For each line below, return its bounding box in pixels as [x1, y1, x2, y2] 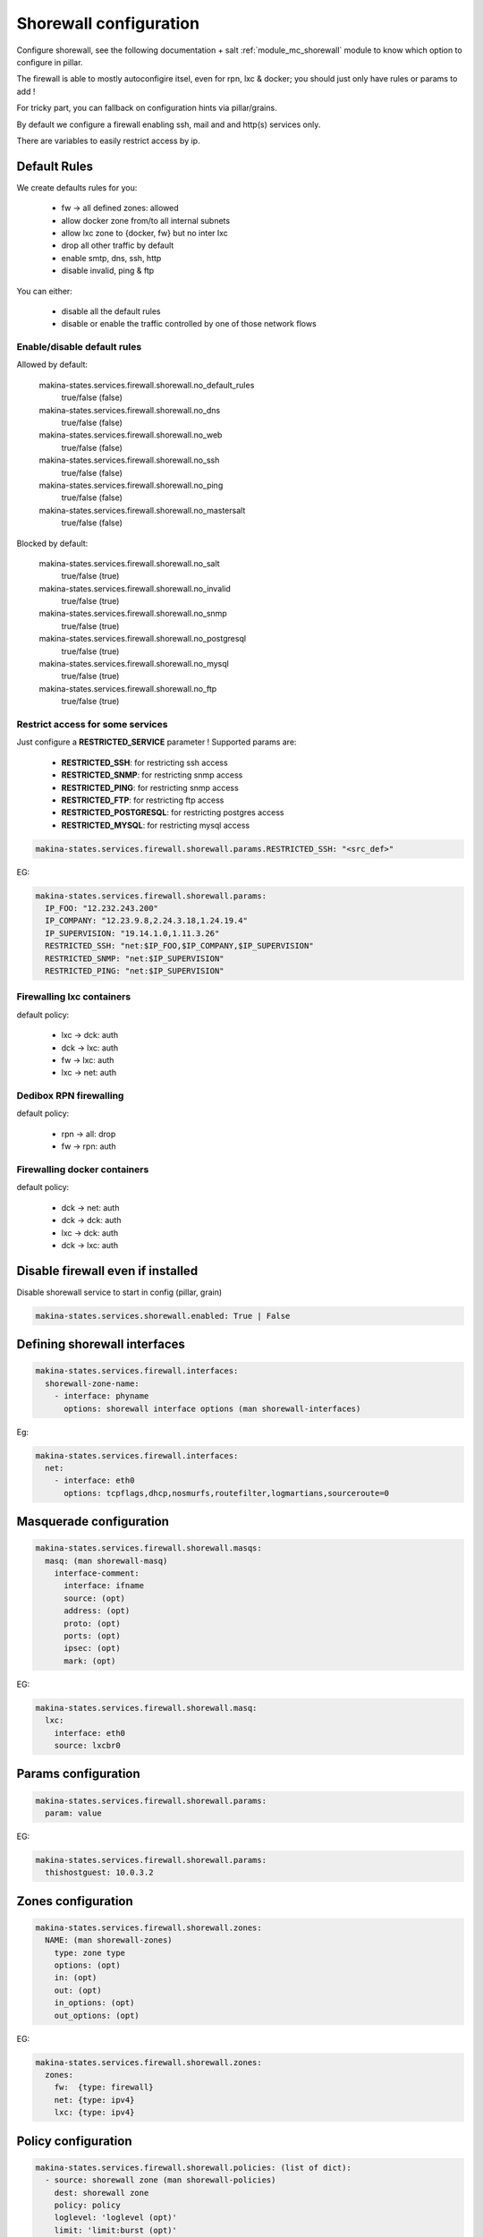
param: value [45, 1807, 102, 1818]
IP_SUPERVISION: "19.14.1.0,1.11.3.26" [45, 928, 220, 939]
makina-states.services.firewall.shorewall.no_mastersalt [38, 505, 246, 515]
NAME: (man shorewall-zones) [45, 1935, 174, 1945]
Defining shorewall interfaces [16, 1337, 185, 1352]
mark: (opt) [64, 1655, 116, 1666]
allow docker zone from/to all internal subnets [61, 215, 231, 225]
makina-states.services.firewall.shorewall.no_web [38, 430, 223, 440]
